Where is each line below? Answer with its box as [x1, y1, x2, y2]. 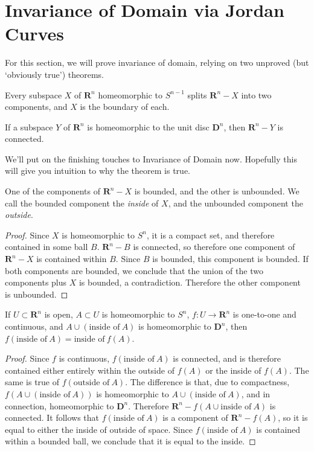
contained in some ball [5, 240, 88, 253]
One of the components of [5, 185, 100, 197]
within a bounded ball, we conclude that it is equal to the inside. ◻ [5, 435, 256, 447]
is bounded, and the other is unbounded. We [134, 185, 300, 197]
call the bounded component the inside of [5, 196, 159, 209]
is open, [44, 308, 73, 321]
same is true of [5, 376, 60, 388]
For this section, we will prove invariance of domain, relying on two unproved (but [5, 56, 309, 69]
